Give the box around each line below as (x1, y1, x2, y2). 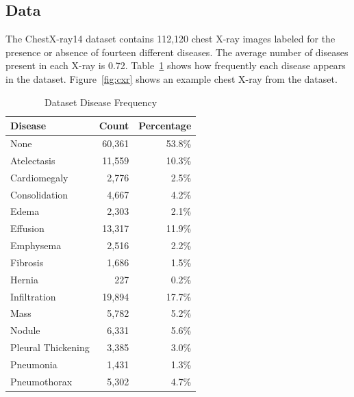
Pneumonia (10, 357, 58, 371)
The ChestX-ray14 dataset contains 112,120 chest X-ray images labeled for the (5, 31, 336, 46)
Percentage (138, 118, 192, 133)
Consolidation (10, 187, 68, 201)
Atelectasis (10, 153, 55, 167)
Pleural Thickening (10, 340, 90, 355)
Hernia (10, 272, 38, 286)
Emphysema (10, 238, 62, 253)
